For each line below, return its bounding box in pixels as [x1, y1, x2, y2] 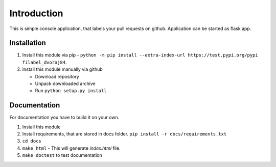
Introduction [9, 8, 63, 19]
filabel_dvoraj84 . [22, 59, 67, 65]
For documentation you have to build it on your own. [9, 115, 120, 121]
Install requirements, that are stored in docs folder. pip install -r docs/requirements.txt [22, 131, 227, 137]
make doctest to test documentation [22, 152, 102, 158]
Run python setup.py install [35, 88, 107, 94]
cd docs [22, 138, 42, 144]
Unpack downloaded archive [35, 80, 96, 87]
